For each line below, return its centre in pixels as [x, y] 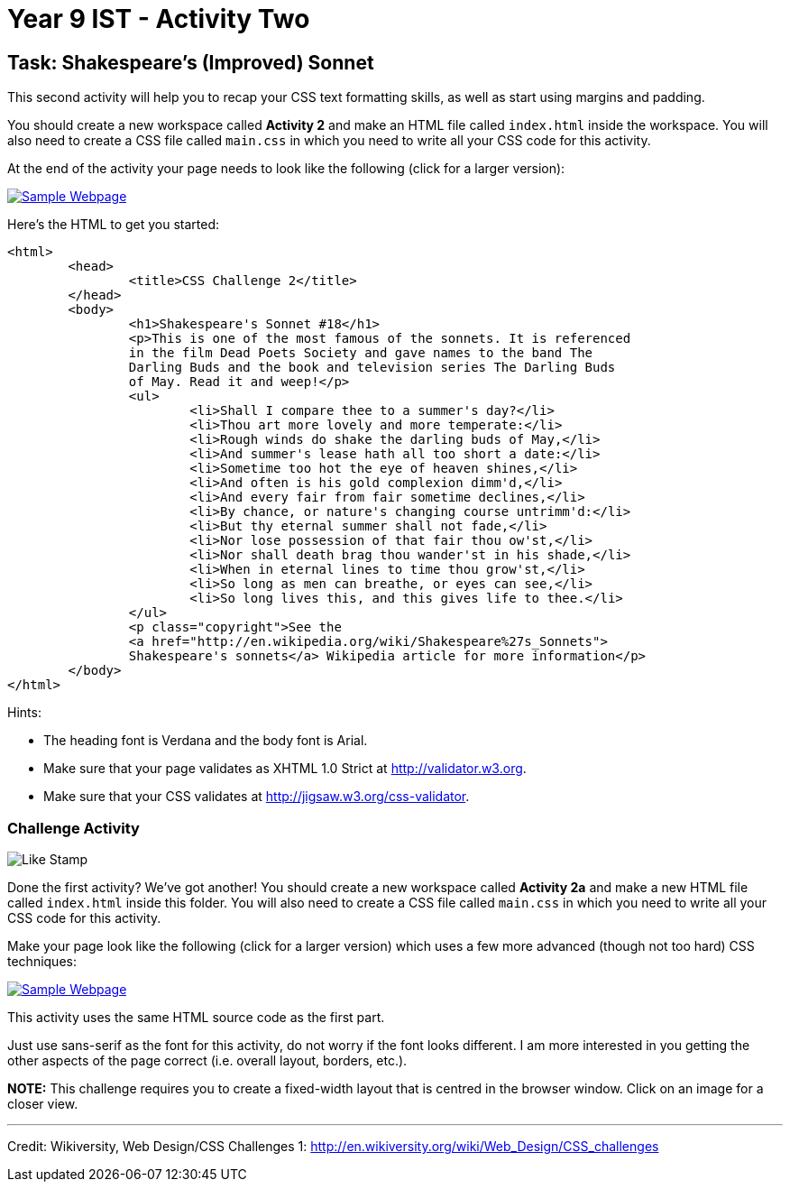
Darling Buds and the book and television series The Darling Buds [372, 368]
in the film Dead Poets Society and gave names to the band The [361, 353]
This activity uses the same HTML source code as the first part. [196, 1017]
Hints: [24, 713]
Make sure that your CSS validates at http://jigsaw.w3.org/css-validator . [257, 797]
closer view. [43, 1103]
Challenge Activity [73, 828]
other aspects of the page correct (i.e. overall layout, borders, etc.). [207, 1060]
